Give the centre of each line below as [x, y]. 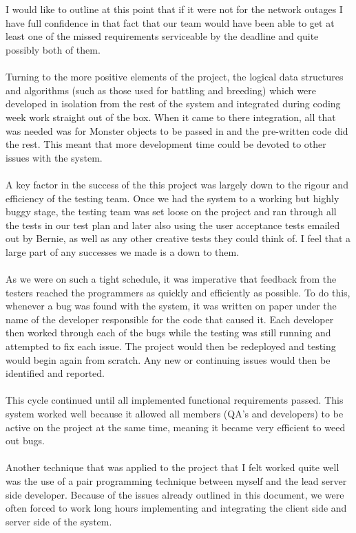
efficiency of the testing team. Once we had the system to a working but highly [172, 198]
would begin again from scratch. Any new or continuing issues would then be [168, 359]
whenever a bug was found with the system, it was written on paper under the [171, 306]
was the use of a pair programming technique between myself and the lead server [176, 480]
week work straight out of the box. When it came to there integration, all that [171, 117]
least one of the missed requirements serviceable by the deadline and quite [162, 36]
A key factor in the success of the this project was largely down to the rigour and [177, 184]
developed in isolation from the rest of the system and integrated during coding [173, 104]
